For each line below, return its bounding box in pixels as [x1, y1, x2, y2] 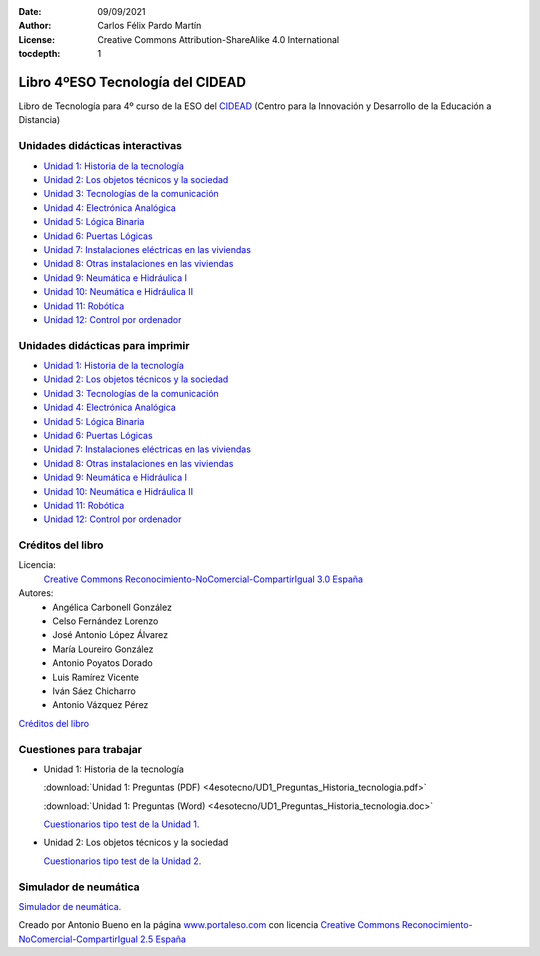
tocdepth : [18, 48, 61, 60]
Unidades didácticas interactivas [18, 139, 182, 153]
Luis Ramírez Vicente [52, 671, 140, 683]
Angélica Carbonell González [52, 601, 172, 613]
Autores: [18, 587, 54, 599]
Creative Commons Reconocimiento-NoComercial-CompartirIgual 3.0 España [43, 573, 364, 585]
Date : [18, 6, 42, 17]
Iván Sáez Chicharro [52, 685, 137, 697]
